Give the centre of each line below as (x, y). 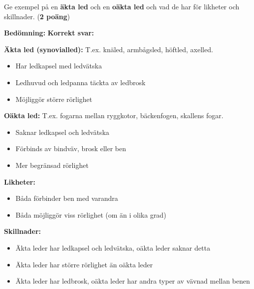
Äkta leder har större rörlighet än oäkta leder (84, 264)
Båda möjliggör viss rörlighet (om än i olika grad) (91, 214)
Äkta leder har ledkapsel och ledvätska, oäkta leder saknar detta (113, 247)
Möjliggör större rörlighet (54, 99)
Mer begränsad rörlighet (52, 165)
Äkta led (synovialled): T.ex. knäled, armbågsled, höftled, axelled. (109, 49)
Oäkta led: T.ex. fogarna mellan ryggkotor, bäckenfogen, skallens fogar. (114, 115)
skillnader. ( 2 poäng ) (37, 16)
